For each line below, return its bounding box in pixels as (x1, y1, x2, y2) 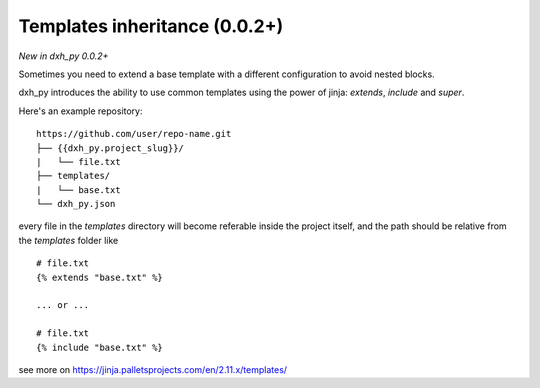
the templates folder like (18, 234, 119, 246)
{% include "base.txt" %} (36, 341, 164, 353)
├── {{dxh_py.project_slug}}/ (36, 142, 185, 154)
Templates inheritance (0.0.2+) (18, 15, 284, 37)
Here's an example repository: (18, 105, 144, 117)
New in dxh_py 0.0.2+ (18, 50, 109, 62)
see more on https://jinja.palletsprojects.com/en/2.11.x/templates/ (18, 363, 288, 375)
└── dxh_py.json (36, 198, 116, 210)
